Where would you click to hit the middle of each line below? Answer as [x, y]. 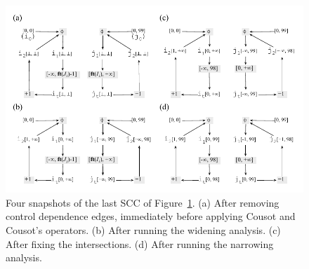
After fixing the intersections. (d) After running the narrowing [140, 243]
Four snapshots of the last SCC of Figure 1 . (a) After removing [143, 202]
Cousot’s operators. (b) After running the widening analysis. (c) [143, 229]
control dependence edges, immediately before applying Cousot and [151, 216]
